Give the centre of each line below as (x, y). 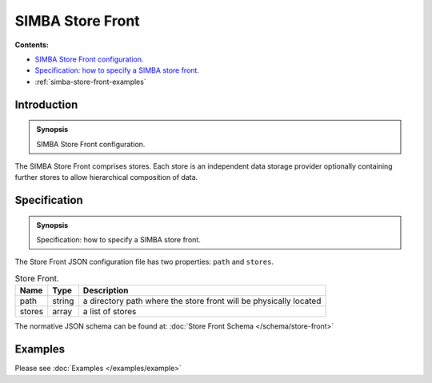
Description (106, 290)
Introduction (46, 104)
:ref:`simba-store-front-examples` (91, 82)
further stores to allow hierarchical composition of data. (106, 178)
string (63, 301)
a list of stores (110, 312)
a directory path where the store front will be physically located (202, 301)
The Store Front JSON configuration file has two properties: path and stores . (144, 262)
